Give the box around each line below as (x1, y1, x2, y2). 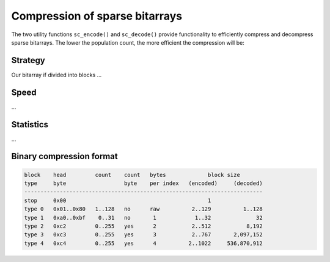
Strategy (11, 55, 45, 65)
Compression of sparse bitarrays (11, 9, 183, 23)
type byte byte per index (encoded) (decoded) (24, 180, 263, 187)
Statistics (11, 119, 49, 130)
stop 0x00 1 (24, 196, 211, 204)
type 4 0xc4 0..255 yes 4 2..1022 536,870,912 (24, 239, 263, 247)
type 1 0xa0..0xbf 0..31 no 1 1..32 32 (24, 214, 263, 221)
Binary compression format (11, 151, 119, 162)
